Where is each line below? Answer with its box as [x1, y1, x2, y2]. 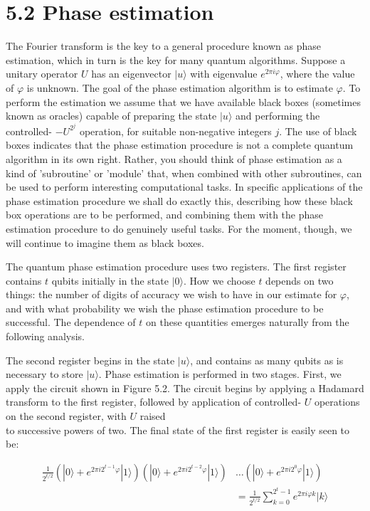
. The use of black [279, 123, 357, 138]
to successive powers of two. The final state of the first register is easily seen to [6, 422, 350, 437]
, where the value [280, 66, 355, 81]
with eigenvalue [190, 66, 258, 81]
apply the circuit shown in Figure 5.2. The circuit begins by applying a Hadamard [6, 380, 364, 395]
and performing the [235, 108, 320, 123]
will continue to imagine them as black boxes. [6, 235, 204, 250]
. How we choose [183, 273, 255, 288]
